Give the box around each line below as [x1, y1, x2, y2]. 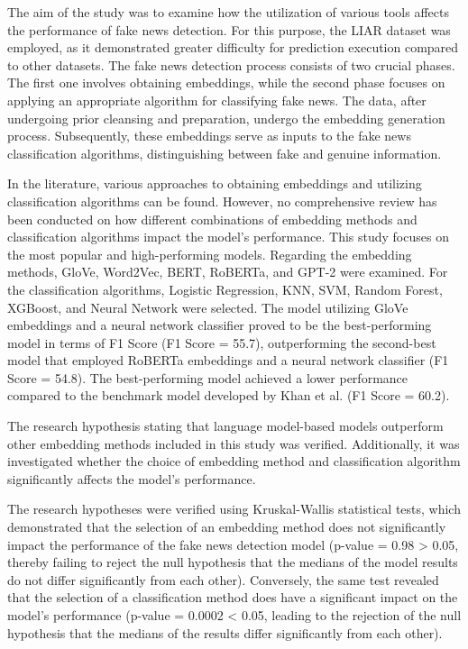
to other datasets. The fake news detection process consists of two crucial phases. [7, 55, 455, 74]
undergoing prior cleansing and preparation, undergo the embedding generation [7, 108, 445, 127]
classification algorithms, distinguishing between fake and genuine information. [7, 143, 442, 162]
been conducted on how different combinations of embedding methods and [7, 209, 418, 228]
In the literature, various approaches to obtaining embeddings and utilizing [7, 174, 422, 193]
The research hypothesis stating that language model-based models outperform [7, 416, 444, 435]
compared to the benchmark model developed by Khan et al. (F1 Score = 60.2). [7, 386, 450, 405]
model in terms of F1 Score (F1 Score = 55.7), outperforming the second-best [7, 333, 436, 352]
